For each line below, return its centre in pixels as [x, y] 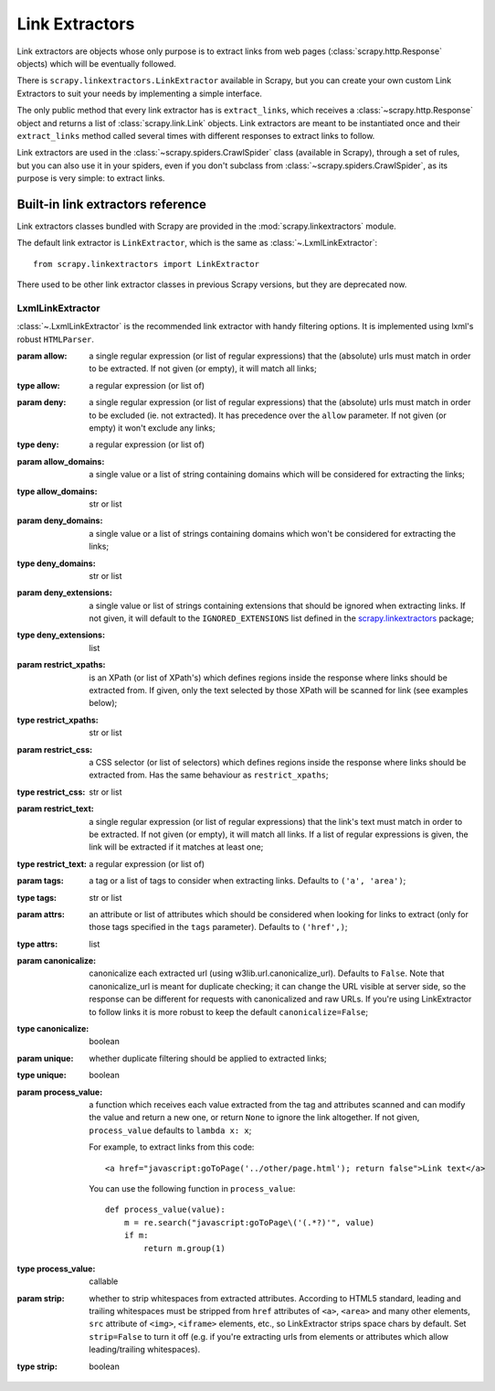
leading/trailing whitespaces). [145, 1350]
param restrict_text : [56, 808]
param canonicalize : [56, 961]
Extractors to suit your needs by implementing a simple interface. [139, 93]
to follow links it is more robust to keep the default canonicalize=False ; [229, 1011]
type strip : [37, 1366]
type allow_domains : [57, 491]
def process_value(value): [165, 1210]
